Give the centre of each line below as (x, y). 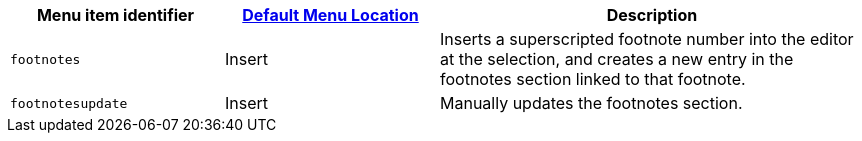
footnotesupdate (69, 103)
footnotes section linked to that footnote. (593, 79)
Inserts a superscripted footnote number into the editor (647, 39)
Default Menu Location (330, 15)
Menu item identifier (115, 15)
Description (652, 15)
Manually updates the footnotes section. (591, 103)
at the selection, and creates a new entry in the (617, 59)
